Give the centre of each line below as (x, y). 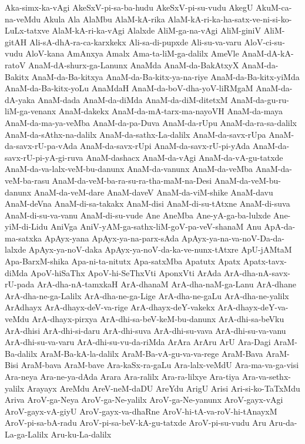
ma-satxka (24, 238)
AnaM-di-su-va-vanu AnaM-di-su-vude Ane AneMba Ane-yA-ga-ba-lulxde (138, 215)
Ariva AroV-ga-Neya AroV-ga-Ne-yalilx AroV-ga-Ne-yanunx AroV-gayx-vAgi (144, 400)
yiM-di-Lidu (26, 226)
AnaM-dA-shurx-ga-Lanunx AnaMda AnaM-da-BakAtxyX (134, 64)
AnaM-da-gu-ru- (260, 99)
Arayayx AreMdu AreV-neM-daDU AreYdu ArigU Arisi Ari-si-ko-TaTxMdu (163, 388)
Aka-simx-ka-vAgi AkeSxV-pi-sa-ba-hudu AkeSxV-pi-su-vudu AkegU (129, 7)
